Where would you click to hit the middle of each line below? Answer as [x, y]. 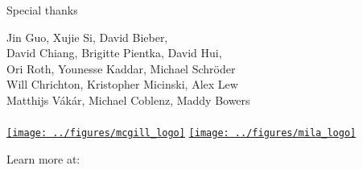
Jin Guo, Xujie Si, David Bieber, [87, 37]
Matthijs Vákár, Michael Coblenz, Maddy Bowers [128, 100]
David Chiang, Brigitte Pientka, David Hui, [114, 53]
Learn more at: [43, 158]
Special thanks [42, 10]
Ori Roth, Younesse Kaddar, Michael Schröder [121, 68]
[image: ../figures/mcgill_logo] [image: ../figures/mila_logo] [181, 133]
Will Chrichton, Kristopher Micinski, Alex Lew [122, 84]
